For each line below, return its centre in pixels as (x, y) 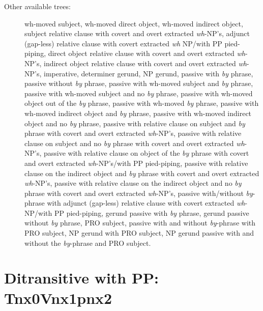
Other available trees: (37, 6)
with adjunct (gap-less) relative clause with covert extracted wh (146, 203)
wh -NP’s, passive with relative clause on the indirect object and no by (133, 183)
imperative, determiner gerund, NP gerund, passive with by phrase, (148, 73)
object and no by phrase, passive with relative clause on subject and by (135, 123)
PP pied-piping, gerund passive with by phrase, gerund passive (152, 213)
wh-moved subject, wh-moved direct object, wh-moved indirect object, (134, 23)
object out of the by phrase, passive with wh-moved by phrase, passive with (142, 103)
